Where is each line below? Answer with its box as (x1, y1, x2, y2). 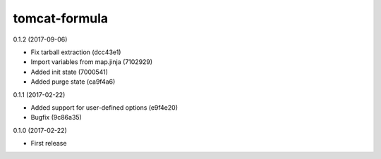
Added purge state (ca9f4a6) (30, 77, 116, 86)
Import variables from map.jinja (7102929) (30, 58, 153, 66)
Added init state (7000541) (30, 68, 109, 76)
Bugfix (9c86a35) (30, 113, 83, 122)
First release (30, 139, 67, 148)
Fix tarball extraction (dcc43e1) (30, 48, 121, 56)
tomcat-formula (13, 11, 109, 26)
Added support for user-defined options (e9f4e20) (30, 103, 179, 112)
